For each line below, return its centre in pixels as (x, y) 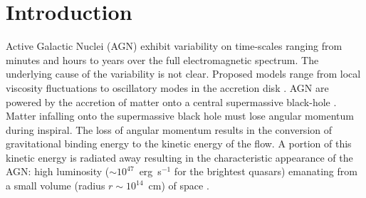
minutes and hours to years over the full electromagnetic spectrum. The (162, 59)
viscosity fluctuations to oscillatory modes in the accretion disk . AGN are (167, 87)
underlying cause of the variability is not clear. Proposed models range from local (183, 74)
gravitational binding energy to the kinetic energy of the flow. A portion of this (179, 144)
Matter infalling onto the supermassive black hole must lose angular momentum (180, 116)
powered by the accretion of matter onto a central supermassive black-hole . (171, 101)
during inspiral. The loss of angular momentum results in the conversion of (169, 129)
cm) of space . (179, 186)
